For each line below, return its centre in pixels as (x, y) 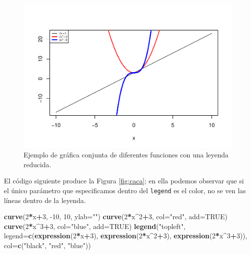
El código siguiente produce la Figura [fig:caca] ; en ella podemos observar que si (124, 181)
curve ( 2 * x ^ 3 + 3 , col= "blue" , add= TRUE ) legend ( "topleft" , (95, 226)
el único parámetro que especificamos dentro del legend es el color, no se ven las (125, 190)
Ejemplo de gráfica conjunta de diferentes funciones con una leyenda (126, 155)
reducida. (38, 164)
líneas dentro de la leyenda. (45, 200)
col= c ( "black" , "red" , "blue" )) (48, 245)
